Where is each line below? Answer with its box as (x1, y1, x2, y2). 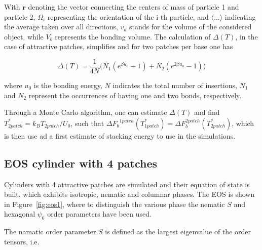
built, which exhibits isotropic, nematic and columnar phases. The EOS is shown (4, 189, 255, 199)
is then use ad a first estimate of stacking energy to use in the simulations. (4, 130, 236, 141)
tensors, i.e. (4, 236, 40, 246)
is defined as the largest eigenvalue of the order (105, 226, 251, 237)
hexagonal (4, 209, 35, 219)
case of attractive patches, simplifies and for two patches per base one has (4, 41, 233, 52)
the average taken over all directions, (4, 21, 118, 32)
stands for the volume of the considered (129, 21, 252, 32)
